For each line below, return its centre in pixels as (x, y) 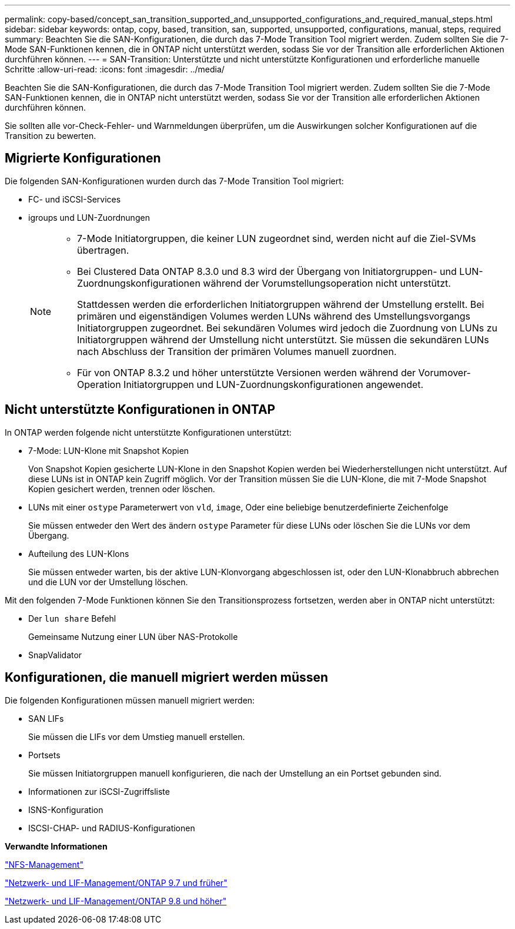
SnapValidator (55, 655)
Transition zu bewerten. (51, 136)
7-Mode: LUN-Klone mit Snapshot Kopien (109, 450)
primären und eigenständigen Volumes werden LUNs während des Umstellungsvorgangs (274, 316)
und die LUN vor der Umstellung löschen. (108, 582)
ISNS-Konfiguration (66, 809)
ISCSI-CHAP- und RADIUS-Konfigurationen (112, 828)
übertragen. (103, 250)
